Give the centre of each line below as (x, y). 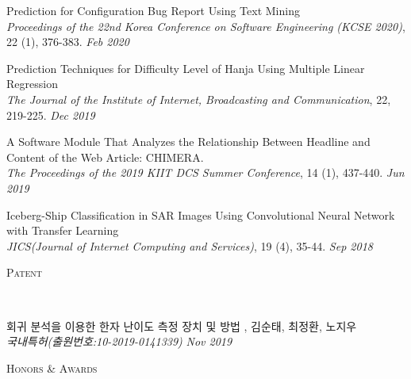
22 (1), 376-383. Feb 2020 (68, 42)
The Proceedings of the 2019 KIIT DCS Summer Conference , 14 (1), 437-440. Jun (205, 172)
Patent (24, 272)
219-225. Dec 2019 (51, 115)
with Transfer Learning (63, 230)
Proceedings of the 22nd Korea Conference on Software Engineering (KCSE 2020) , (206, 26)
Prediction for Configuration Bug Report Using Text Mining (153, 10)
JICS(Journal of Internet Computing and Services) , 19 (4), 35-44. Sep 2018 (190, 245)
